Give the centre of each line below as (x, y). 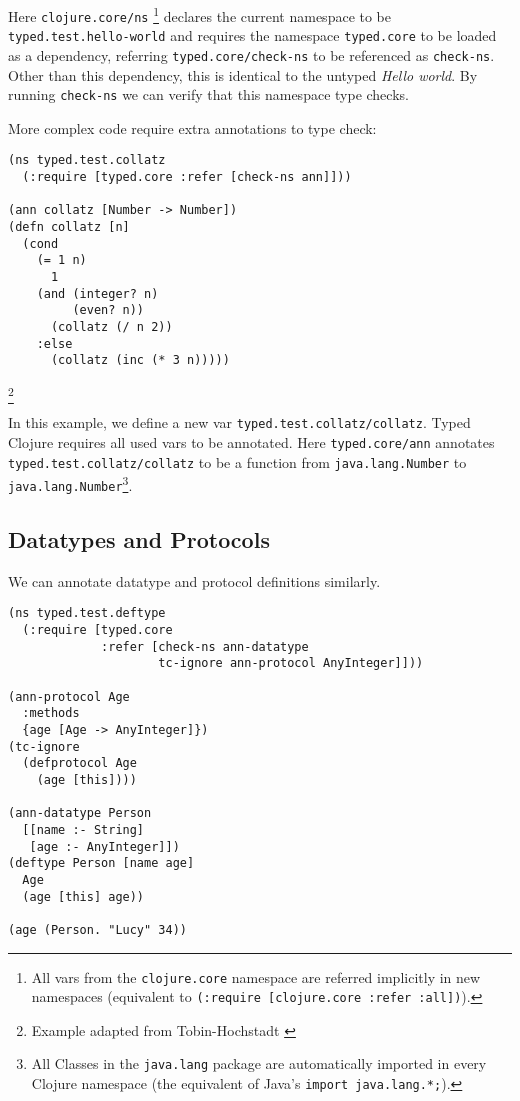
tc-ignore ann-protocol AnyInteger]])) (291, 663)
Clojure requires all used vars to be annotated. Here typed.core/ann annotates (251, 441)
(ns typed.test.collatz (87, 160)
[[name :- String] (83, 829)
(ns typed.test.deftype (87, 613)
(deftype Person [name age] (101, 863)
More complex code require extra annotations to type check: (192, 127)
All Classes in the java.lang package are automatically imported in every (259, 1063)
